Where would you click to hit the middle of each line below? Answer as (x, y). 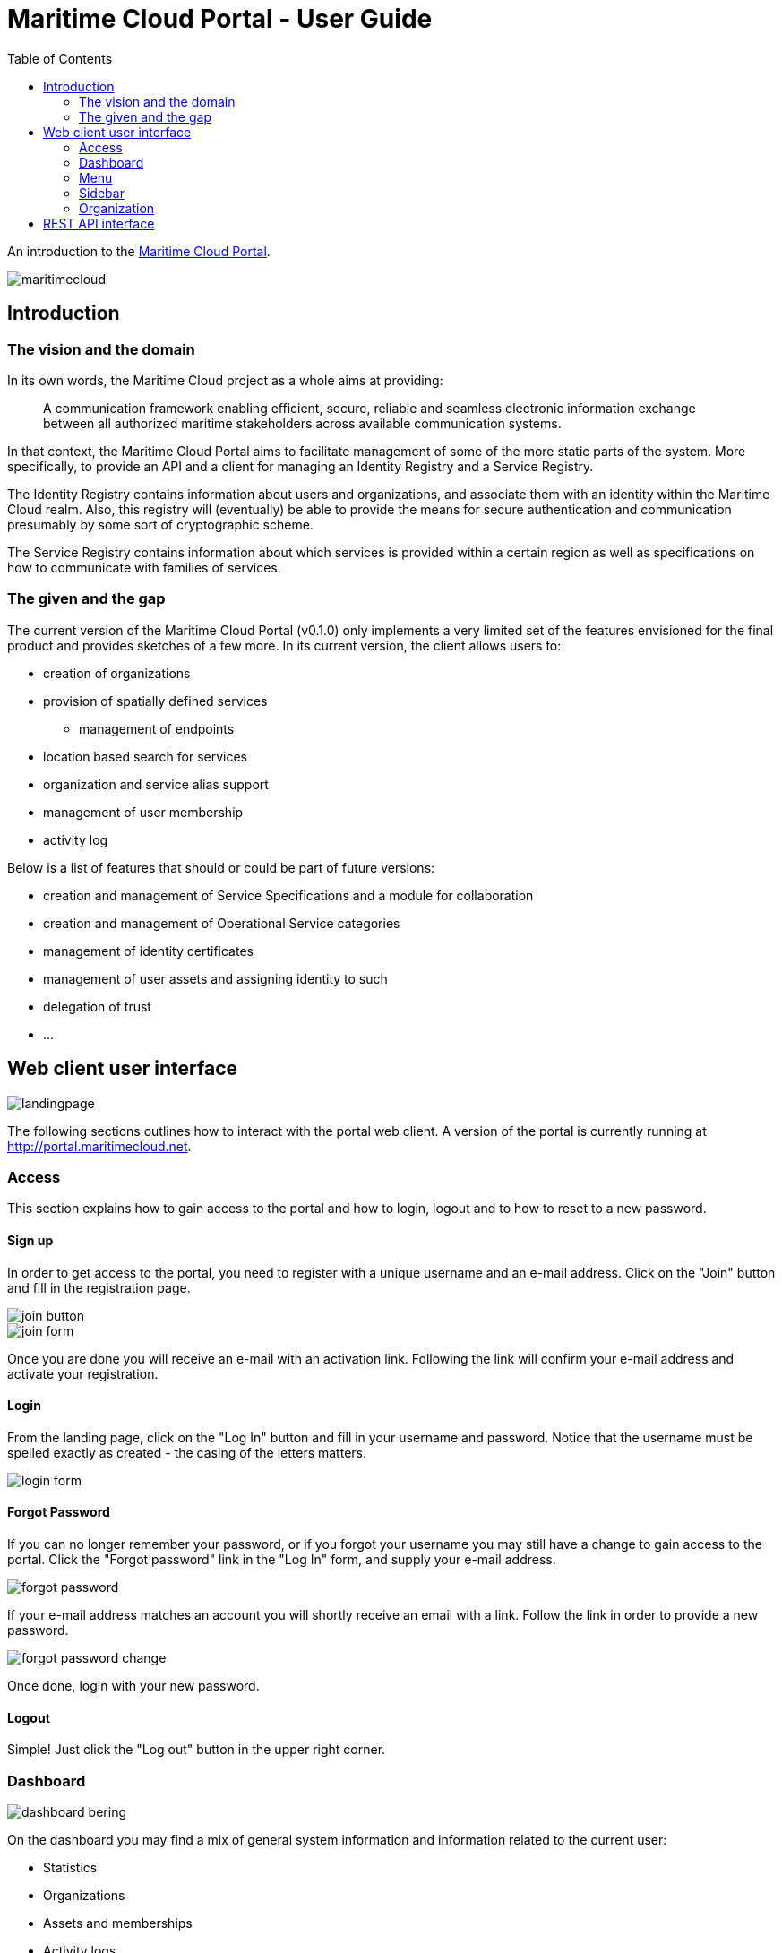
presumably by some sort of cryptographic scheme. (160, 524)
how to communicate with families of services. (144, 567)
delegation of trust (97, 1006)
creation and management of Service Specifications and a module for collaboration (288, 895)
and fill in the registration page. (99, 1287)
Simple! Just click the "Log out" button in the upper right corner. (197, 1750)
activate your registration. (83, 1373)
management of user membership (143, 812)
